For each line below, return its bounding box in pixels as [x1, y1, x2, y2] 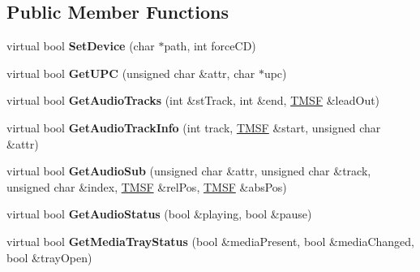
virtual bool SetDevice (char [6, 37, 155, 54]
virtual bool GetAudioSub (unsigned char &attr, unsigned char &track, [6, 162, 371, 179]
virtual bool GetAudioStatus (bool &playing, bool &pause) [6, 205, 312, 222]
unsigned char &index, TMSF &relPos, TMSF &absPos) [6, 178, 287, 195]
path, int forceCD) [164, 37, 256, 54]
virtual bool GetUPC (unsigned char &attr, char [6, 64, 255, 81]
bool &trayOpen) [6, 248, 92, 266]
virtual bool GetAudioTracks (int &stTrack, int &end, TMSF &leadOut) [6, 92, 380, 109]
